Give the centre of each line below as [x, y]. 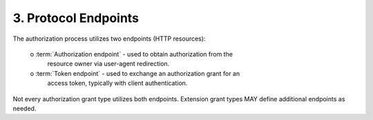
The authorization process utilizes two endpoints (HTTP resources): [109, 39]
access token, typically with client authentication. [117, 83]
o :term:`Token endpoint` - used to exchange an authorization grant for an [135, 73]
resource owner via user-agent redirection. [108, 64]
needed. [25, 108]
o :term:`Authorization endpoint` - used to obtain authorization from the [131, 54]
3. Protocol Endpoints [76, 18]
